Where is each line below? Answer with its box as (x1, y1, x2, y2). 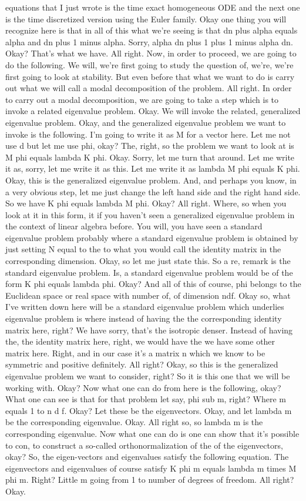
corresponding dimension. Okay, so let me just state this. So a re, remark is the (5, 255, 291, 267)
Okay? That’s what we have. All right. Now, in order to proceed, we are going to (5, 47, 297, 59)
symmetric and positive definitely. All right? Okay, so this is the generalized (5, 358, 278, 370)
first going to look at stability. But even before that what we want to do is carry (5, 70, 295, 82)
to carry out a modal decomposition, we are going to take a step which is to (5, 93, 279, 105)
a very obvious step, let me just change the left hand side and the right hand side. (5, 185, 301, 198)
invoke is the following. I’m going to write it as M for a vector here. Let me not (5, 128, 291, 140)
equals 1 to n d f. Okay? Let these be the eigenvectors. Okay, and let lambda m (5, 404, 292, 416)
